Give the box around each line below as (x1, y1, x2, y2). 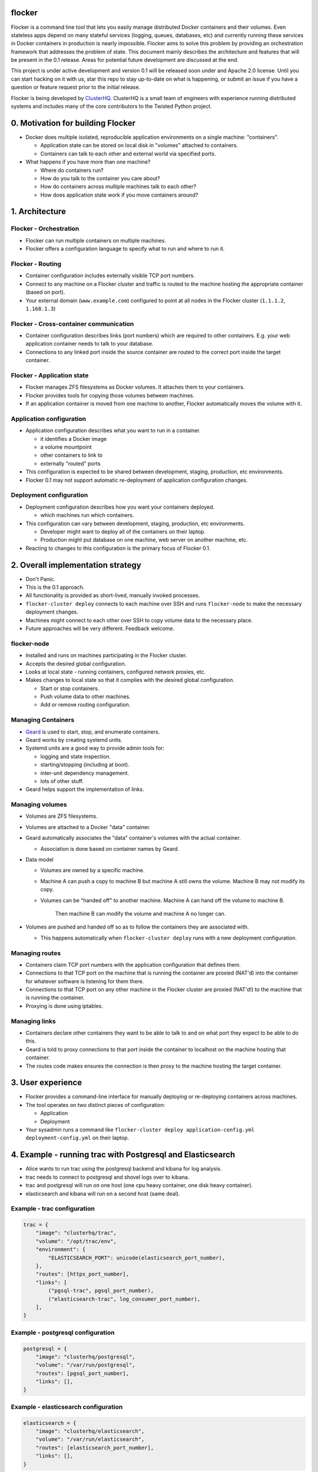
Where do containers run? (40, 167, 104, 174)
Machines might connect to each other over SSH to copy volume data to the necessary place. (25, 616, 253, 624)
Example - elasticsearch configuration (11, 1403, 123, 1411)
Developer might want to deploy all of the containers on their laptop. (40, 528, 206, 535)
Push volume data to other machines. (40, 693, 131, 700)
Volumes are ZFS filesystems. (25, 813, 98, 820)
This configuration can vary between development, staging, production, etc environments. (25, 520, 245, 527)
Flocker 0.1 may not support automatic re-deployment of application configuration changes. (25, 476, 248, 483)
